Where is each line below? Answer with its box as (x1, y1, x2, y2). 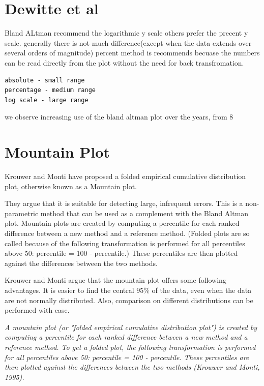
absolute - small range (5, 76, 85, 84)
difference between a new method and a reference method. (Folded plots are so (5, 227, 250, 238)
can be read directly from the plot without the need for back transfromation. (5, 57, 244, 68)
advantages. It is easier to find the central (5, 284, 134, 295)
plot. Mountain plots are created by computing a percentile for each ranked (5, 218, 240, 228)
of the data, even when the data (152, 284, 252, 295)
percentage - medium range (5, 86, 96, 94)
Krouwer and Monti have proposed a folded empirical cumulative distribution (5, 171, 246, 181)
